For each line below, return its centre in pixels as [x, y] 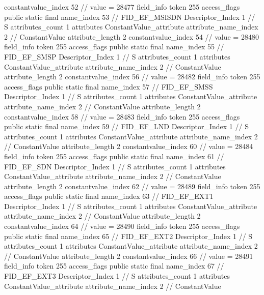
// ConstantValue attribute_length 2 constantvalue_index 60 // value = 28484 [129, 146]
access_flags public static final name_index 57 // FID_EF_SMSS [109, 86]
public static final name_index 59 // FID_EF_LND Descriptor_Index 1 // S [126, 126]
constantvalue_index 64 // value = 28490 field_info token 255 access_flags [122, 226]
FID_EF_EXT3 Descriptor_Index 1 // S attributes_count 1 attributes [117, 276]
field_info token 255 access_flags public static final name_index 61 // [114, 156]
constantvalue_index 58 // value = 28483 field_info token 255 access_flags [122, 116]
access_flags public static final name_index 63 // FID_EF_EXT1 [109, 196]
